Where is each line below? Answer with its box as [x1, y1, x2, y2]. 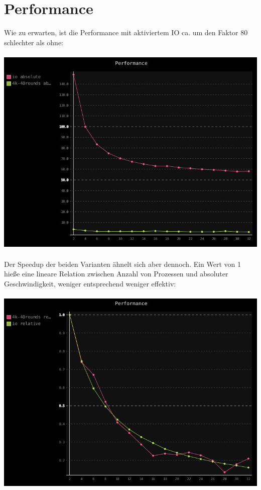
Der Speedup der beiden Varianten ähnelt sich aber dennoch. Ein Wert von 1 [4, 258, 241, 269]
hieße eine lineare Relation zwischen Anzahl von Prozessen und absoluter [4, 268, 228, 279]
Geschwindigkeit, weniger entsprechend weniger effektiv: [4, 278, 176, 288]
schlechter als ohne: [4, 37, 64, 47]
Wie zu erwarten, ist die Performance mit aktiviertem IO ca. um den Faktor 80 [4, 27, 248, 38]
